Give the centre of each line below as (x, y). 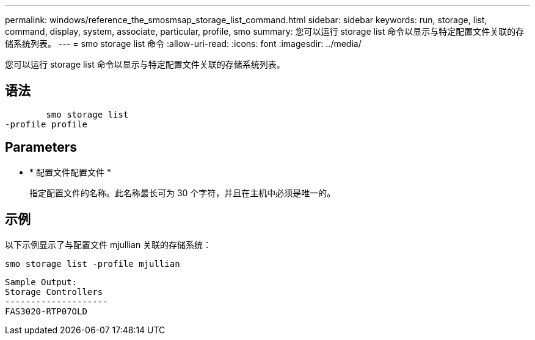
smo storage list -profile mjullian (93, 264)
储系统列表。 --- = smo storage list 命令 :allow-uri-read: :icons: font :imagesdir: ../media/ (183, 44)
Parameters (41, 147)
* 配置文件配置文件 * (70, 172)
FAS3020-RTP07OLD (46, 311)
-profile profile (46, 124)
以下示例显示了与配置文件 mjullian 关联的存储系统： (108, 244)
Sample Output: (41, 282)
